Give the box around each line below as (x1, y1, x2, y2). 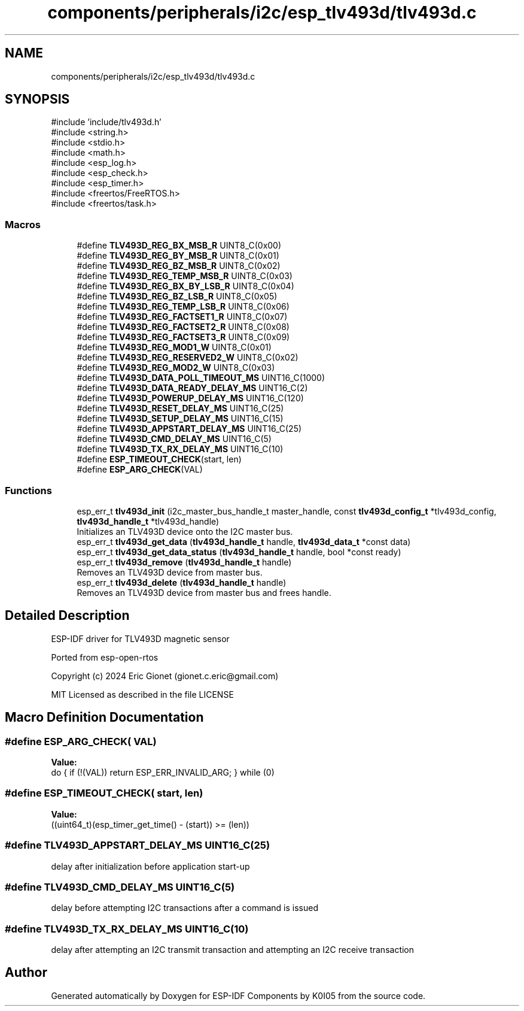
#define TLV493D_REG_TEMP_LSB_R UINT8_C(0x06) (77, 301, 290, 312)
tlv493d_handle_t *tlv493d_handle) (77, 516, 220, 526)
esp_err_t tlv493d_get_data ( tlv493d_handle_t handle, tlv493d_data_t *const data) (77, 536, 411, 547)
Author (5, 965, 47, 980)
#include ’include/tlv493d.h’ (51, 117, 162, 128)
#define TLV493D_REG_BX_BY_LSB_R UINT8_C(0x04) (77, 281, 294, 292)
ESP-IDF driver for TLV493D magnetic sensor (51, 633, 230, 644)
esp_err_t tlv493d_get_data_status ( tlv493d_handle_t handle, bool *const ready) (77, 546, 401, 557)
